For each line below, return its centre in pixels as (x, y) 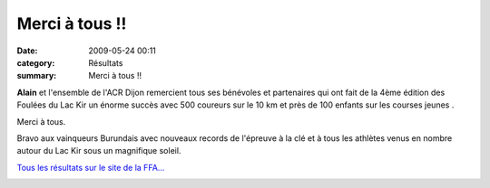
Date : (27, 51)
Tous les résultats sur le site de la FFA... (91, 167)
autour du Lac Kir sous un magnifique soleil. (99, 151)
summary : (37, 76)
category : (36, 62)
